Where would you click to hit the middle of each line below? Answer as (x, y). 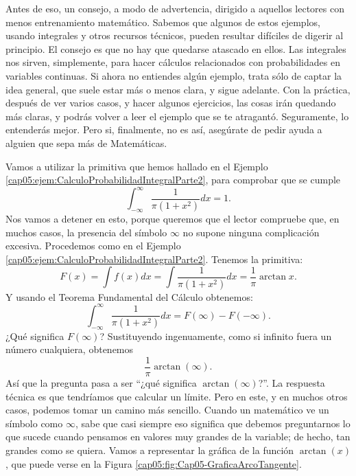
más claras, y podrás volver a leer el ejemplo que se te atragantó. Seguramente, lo (177, 116)
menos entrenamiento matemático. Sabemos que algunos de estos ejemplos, (163, 22)
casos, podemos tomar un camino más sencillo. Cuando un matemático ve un (167, 410)
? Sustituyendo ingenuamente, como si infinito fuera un (216, 336)
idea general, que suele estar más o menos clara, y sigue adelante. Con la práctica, (178, 89)
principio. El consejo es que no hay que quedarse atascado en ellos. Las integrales (176, 48)
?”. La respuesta (292, 382)
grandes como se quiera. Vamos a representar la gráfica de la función (150, 450)
